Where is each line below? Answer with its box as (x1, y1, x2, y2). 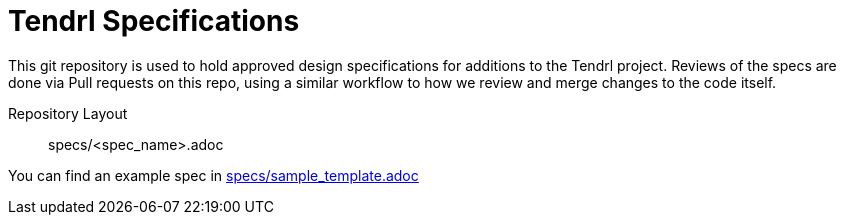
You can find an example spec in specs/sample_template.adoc (8, 166, 419, 184)
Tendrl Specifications (8, 4, 300, 38)
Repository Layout (8, 104, 128, 122)
